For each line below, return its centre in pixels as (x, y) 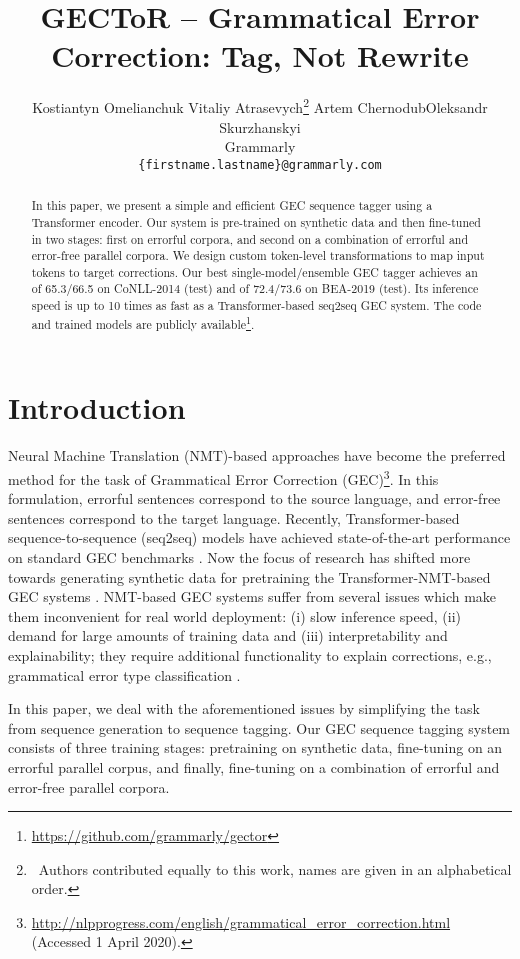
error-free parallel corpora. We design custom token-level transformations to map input (258, 255)
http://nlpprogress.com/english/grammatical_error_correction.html (241, 921)
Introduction (97, 407)
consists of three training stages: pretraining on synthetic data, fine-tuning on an (255, 747)
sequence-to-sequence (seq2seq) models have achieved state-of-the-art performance (259, 537)
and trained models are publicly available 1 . (143, 322)
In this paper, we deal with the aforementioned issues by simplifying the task (244, 708)
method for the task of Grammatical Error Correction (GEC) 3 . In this (223, 477)
